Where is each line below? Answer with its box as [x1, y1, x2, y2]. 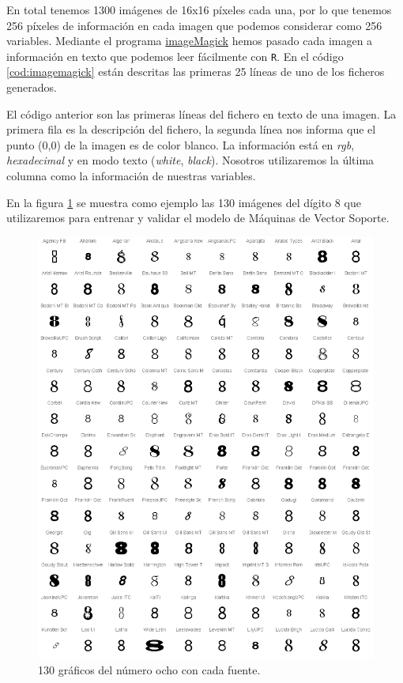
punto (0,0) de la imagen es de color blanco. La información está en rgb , [6, 136, 355, 153]
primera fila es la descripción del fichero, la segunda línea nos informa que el [6, 121, 376, 138]
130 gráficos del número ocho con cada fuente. [38, 661, 261, 677]
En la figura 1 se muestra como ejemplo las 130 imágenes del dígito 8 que [6, 194, 361, 210]
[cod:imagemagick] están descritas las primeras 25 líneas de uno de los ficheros [6, 63, 385, 80]
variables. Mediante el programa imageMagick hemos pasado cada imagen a [6, 32, 373, 49]
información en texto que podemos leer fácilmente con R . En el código [6, 47, 344, 64]
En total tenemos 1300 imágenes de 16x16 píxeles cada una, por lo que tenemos [6, 2, 392, 17]
